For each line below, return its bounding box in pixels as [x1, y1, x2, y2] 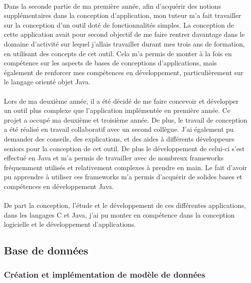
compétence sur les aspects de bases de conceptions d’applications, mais [4, 58, 217, 68]
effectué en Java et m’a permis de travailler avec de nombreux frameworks [4, 153, 224, 163]
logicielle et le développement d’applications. [4, 219, 136, 229]
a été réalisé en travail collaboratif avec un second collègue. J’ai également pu [4, 124, 234, 134]
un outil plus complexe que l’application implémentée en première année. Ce [4, 105, 231, 115]
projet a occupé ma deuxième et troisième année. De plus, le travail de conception [4, 114, 248, 125]
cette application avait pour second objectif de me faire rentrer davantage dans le [4, 29, 245, 39]
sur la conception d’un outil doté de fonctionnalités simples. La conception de [4, 19, 234, 30]
